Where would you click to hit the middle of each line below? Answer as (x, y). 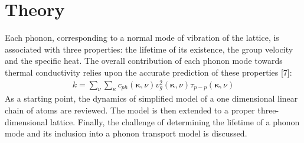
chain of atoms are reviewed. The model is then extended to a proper (130, 110)
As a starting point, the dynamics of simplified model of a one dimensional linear (151, 98)
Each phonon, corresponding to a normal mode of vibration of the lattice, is (142, 38)
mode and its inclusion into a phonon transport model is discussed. (126, 133)
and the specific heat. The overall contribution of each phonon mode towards (144, 61)
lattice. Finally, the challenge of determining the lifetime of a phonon (175, 121)
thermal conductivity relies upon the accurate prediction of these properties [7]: (148, 72)
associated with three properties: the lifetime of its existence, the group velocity (149, 49)
